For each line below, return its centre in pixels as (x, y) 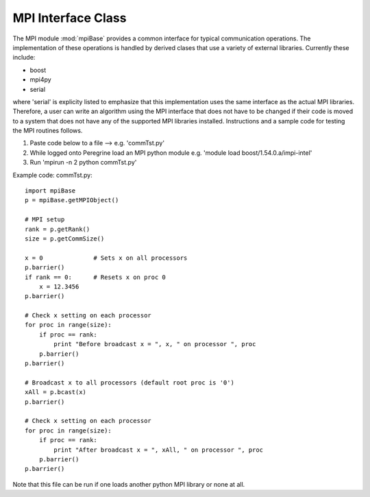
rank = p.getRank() (58, 229)
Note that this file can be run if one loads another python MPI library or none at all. (129, 484)
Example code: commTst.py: (52, 175)
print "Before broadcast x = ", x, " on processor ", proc (155, 344)
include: (24, 58)
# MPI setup (45, 220)
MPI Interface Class (70, 18)
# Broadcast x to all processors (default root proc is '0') (129, 383)
